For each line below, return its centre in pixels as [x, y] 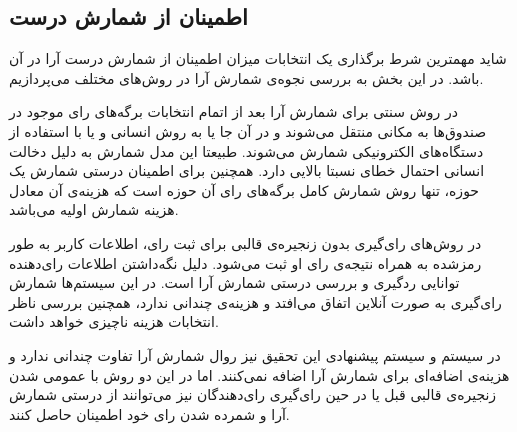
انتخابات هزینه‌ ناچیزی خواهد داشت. [114, 321]
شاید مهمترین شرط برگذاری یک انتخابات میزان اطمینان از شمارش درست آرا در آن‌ [258, 58]
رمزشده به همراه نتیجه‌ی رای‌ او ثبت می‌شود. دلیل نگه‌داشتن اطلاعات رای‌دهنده [245, 262]
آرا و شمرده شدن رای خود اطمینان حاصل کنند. [149, 413]
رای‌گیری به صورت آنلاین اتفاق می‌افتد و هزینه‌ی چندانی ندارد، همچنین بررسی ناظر [255, 301]
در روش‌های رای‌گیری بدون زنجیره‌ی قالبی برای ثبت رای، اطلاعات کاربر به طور [245, 242]
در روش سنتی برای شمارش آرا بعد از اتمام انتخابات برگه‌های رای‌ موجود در [233, 111]
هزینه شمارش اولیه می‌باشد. [94, 209]
